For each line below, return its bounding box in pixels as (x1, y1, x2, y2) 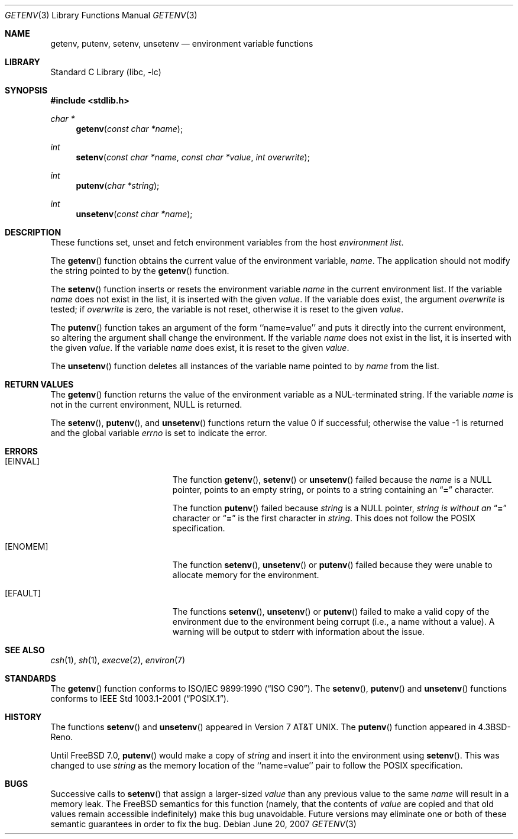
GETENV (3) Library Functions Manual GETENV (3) (5, 10, 198, 20)
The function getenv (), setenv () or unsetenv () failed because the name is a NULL (172, 475, 492, 485)
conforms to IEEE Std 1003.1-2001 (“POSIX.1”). (50, 693, 229, 704)
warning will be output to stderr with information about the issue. (172, 627, 425, 637)
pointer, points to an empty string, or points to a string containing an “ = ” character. (172, 485, 494, 495)
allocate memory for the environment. (172, 570, 319, 580)
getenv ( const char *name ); (76, 124, 183, 134)
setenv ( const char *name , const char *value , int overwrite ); (76, 152, 310, 162)
